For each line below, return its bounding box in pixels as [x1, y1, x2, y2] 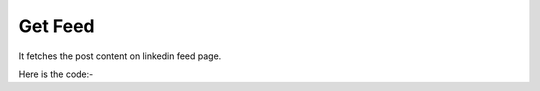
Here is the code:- [18, 68, 94, 80]
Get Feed [18, 15, 95, 37]
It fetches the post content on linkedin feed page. [18, 50, 222, 62]
